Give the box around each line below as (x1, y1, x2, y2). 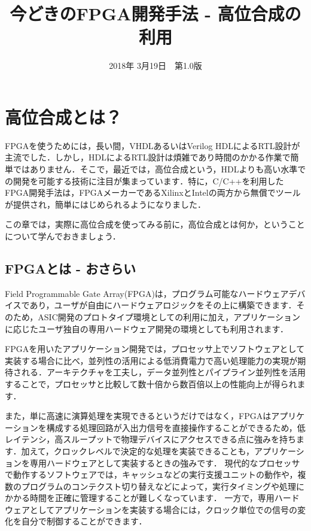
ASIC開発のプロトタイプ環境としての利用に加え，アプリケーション (38, 310, 301, 323)
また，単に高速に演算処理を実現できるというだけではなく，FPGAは (5, 409, 272, 422)
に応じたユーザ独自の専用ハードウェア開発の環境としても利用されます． (5, 322, 289, 335)
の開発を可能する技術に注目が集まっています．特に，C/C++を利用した (5, 174, 284, 187)
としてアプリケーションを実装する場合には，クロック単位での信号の (29, 503, 298, 515)
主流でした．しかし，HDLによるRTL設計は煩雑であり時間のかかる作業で (5, 151, 291, 163)
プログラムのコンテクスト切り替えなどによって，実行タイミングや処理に (21, 480, 305, 492)
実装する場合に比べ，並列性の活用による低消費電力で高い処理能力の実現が (5, 354, 298, 366)
